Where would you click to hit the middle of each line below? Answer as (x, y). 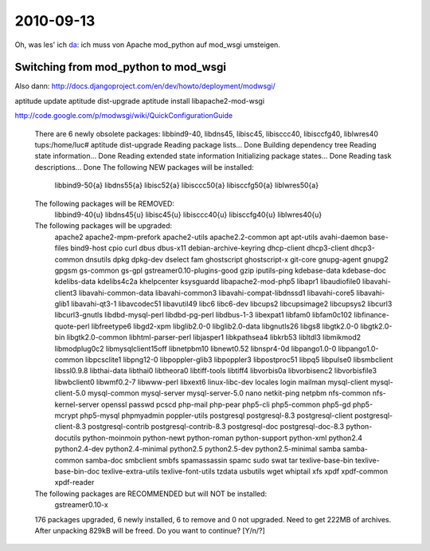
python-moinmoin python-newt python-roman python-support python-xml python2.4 (222, 438)
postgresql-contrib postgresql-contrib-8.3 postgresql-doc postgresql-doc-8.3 (216, 427)
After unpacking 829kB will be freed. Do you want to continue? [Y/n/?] (150, 530)
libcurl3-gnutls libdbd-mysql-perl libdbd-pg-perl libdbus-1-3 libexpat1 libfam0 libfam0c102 (203, 315)
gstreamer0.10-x (82, 505)
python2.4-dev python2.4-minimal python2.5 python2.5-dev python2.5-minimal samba (198, 449)
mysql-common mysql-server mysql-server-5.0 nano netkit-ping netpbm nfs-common (229, 393)
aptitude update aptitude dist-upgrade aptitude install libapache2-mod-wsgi (140, 100)
